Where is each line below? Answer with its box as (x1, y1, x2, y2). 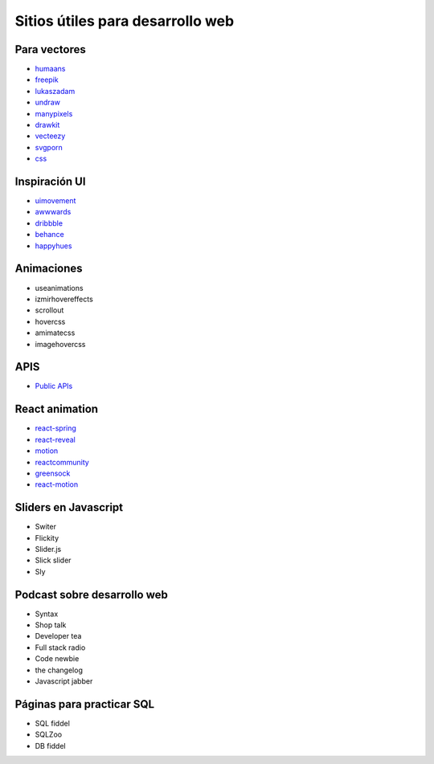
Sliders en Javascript (14, 500, 124, 514)
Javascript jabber (35, 676, 93, 686)
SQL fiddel (35, 718, 70, 728)
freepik (35, 75, 59, 84)
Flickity (35, 533, 59, 542)
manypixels (35, 108, 73, 118)
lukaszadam (35, 86, 76, 96)
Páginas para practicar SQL (14, 697, 155, 711)
